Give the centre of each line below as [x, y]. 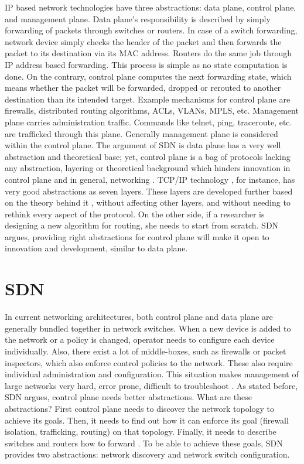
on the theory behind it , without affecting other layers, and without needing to [148, 202]
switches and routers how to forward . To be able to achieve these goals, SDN [144, 443]
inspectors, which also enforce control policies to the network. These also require [149, 362]
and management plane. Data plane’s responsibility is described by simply [138, 18]
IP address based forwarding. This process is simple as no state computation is [146, 64]
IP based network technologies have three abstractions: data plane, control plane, [151, 7]
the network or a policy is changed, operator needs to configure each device [140, 340]
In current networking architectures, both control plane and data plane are [139, 317]
